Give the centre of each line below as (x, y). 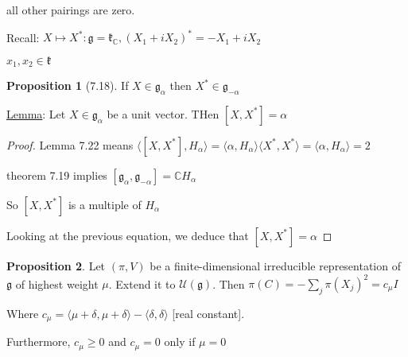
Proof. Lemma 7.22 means (70, 144)
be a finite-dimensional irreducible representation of (275, 265)
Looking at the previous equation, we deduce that (128, 235)
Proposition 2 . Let (56, 265)
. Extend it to (142, 283)
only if (180, 341)
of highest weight (57, 283)
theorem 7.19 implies (57, 175)
